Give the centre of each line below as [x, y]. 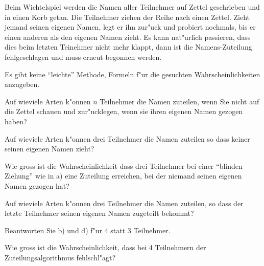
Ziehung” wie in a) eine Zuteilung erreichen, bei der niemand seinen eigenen [123, 176]
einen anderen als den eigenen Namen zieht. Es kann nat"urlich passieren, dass [128, 37]
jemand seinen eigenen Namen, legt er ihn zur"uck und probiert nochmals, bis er [130, 27]
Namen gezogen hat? [37, 185]
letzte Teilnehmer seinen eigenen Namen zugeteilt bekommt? [99, 213]
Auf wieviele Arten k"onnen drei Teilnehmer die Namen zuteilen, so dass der [124, 203]
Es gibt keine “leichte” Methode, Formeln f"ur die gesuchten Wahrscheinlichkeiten [133, 74]
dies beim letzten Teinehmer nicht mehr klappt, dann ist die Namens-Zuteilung [128, 47]
